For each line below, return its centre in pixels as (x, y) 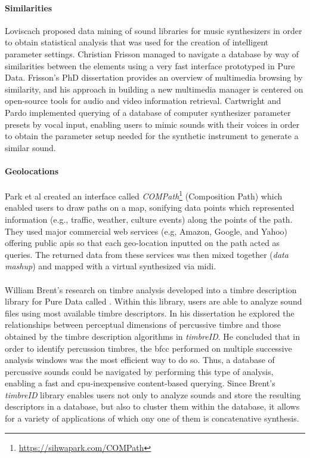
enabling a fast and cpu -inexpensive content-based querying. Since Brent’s (140, 383)
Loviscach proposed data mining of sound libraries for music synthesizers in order (154, 30)
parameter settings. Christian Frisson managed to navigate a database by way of (152, 53)
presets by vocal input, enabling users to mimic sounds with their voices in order (152, 124)
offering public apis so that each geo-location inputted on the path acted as (142, 243)
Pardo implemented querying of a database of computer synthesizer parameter (148, 112)
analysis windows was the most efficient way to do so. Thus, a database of (140, 360)
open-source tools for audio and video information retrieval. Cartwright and (143, 101)
